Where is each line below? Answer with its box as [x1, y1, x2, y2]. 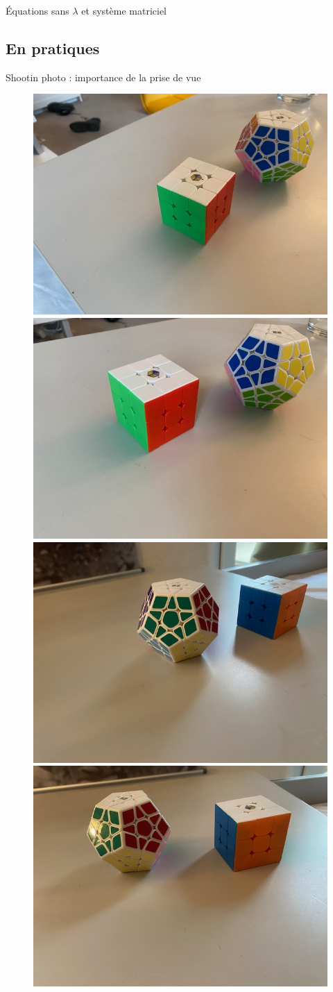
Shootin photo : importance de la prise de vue [6, 69, 201, 84]
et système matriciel [81, 3, 166, 17]
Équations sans [6, 3, 69, 17]
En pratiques [6, 37, 100, 58]
